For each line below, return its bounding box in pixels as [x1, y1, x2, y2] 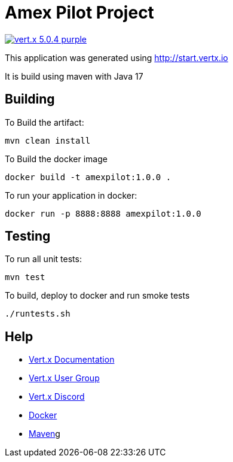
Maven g [29, 428, 60, 439]
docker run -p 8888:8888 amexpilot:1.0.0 [5, 208, 201, 218]
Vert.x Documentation [29, 354, 115, 365]
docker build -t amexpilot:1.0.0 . [5, 172, 171, 182]
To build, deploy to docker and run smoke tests [5, 290, 190, 301]
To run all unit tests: [5, 254, 82, 265]
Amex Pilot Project [5, 2, 154, 23]
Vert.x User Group [29, 373, 100, 384]
